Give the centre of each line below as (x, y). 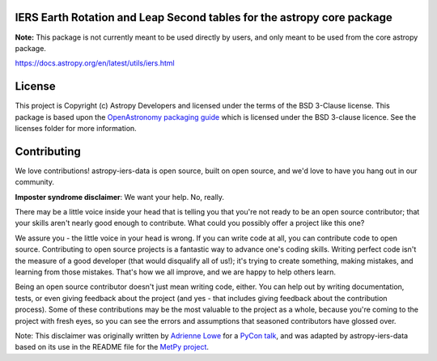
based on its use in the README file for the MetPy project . (112, 347)
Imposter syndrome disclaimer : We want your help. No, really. (120, 197)
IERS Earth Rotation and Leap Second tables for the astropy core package (204, 17)
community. (34, 182)
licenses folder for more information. (76, 128)
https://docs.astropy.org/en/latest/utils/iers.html (95, 63)
